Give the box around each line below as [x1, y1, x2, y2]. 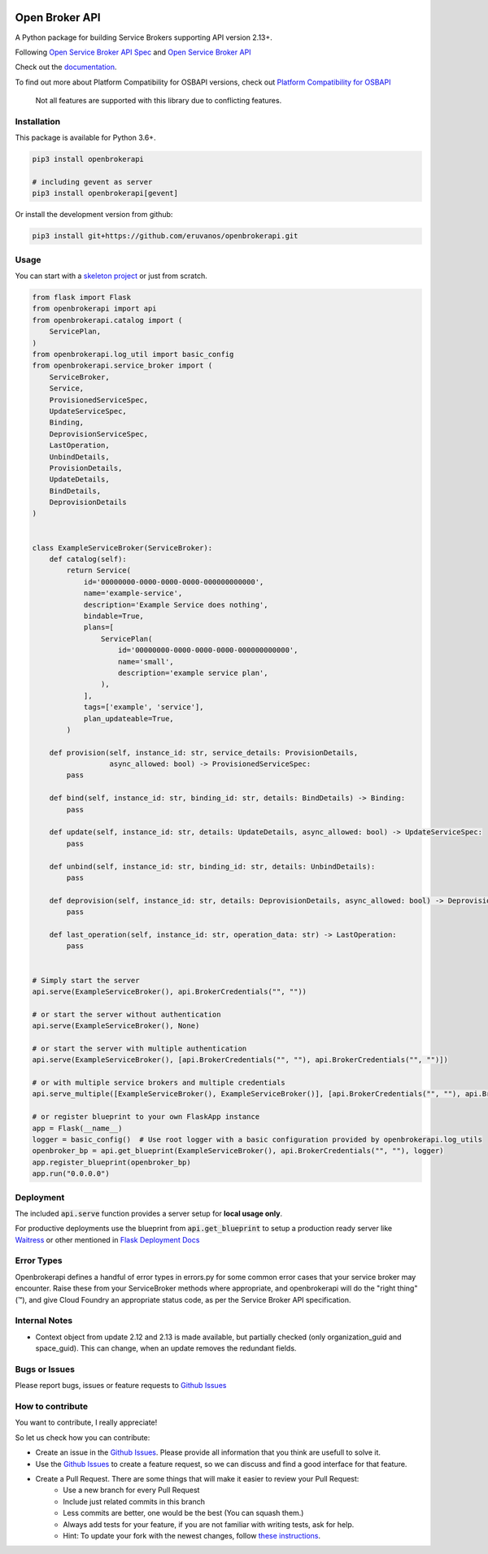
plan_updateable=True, [83, 714, 174, 723]
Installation [15, 115, 61, 127]
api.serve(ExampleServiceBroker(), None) [32, 1021, 200, 1030]
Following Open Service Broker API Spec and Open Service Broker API [15, 47, 251, 57]
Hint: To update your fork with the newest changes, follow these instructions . [63, 1530, 321, 1540]
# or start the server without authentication [32, 1009, 221, 1019]
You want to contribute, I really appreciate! [15, 1417, 158, 1427]
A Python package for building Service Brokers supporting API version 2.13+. [15, 33, 272, 42]
